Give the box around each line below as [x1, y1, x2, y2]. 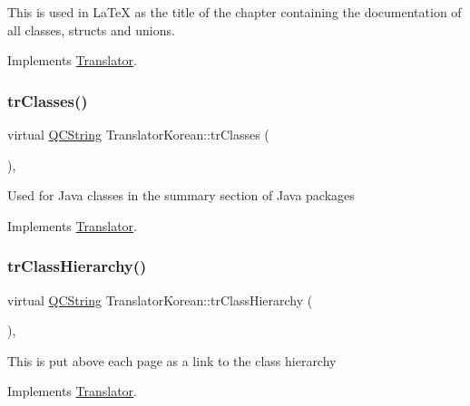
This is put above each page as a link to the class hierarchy [7, 351, 337, 370]
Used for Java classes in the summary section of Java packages [7, 186, 355, 205]
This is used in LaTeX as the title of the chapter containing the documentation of [7, 3, 462, 21]
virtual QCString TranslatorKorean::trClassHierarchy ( [7, 290, 313, 309]
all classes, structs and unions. [7, 20, 175, 39]
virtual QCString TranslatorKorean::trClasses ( [7, 125, 269, 143]
